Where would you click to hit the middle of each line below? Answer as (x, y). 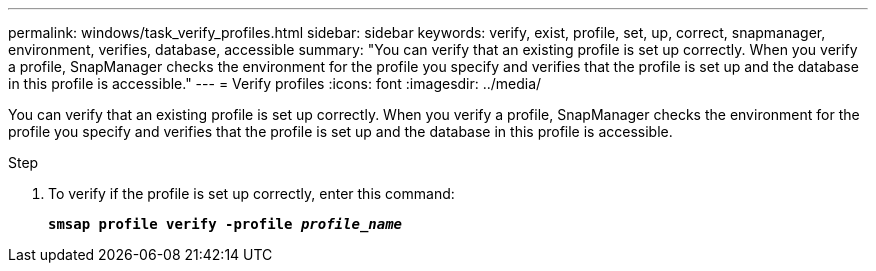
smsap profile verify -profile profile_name (225, 224)
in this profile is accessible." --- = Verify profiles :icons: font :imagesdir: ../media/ (275, 83)
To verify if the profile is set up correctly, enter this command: (251, 193)
